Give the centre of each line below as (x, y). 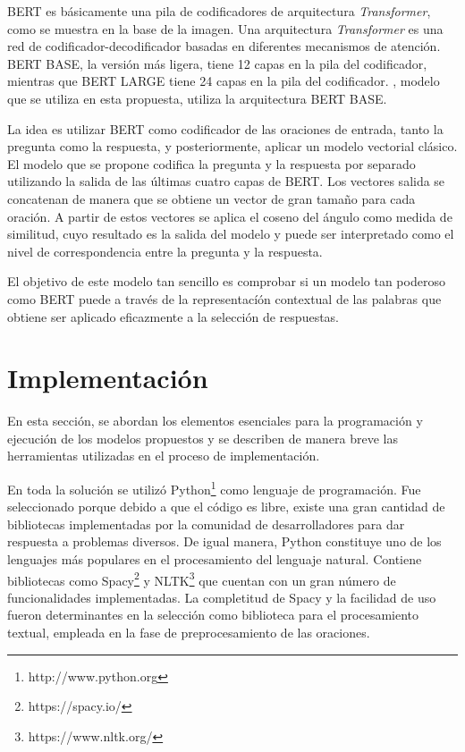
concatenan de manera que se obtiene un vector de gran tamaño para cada (211, 198)
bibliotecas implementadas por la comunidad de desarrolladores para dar (206, 524)
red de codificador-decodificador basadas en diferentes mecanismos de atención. (224, 46)
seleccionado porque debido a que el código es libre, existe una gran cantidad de (226, 507)
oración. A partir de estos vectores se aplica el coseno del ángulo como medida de (230, 216)
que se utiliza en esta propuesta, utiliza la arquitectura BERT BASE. (197, 98)
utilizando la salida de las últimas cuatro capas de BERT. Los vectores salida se (226, 181)
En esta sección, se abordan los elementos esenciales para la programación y (215, 421)
